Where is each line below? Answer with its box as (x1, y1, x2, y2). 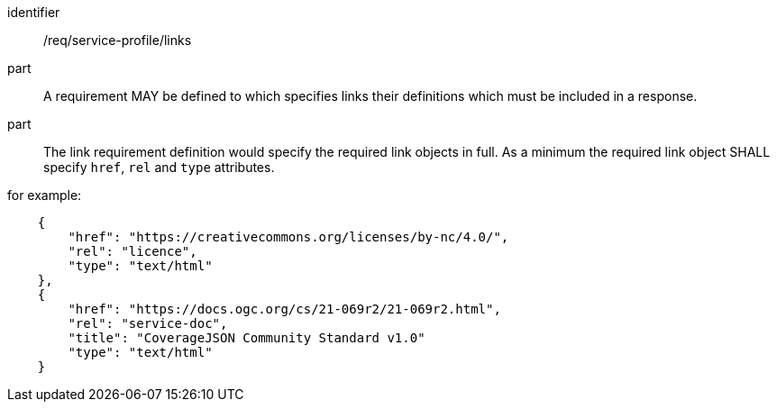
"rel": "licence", (68, 244, 197, 259)
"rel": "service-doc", (68, 316, 228, 331)
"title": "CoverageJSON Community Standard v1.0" (68, 331, 425, 345)
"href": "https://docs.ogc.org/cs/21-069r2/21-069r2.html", (68, 302, 501, 316)
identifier (7, 5, 60, 20)
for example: (7, 187, 82, 203)
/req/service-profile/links (43, 32, 192, 48)
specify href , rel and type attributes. (43, 159, 275, 175)
